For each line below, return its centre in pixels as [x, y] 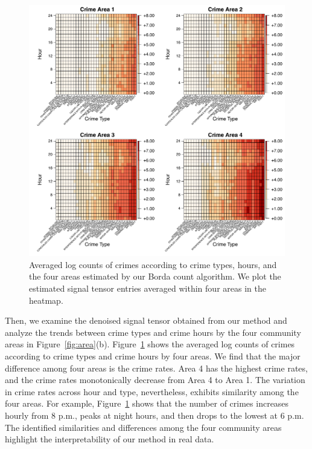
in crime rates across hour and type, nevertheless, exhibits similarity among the [152, 391]
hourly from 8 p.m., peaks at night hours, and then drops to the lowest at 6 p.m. [154, 415]
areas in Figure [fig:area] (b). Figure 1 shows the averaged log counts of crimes [150, 344]
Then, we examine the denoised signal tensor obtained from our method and [146, 320]
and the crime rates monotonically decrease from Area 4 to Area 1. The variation [155, 380]
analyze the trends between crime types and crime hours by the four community [153, 332]
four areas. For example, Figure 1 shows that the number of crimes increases [147, 403]
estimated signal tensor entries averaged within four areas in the [148, 288]
